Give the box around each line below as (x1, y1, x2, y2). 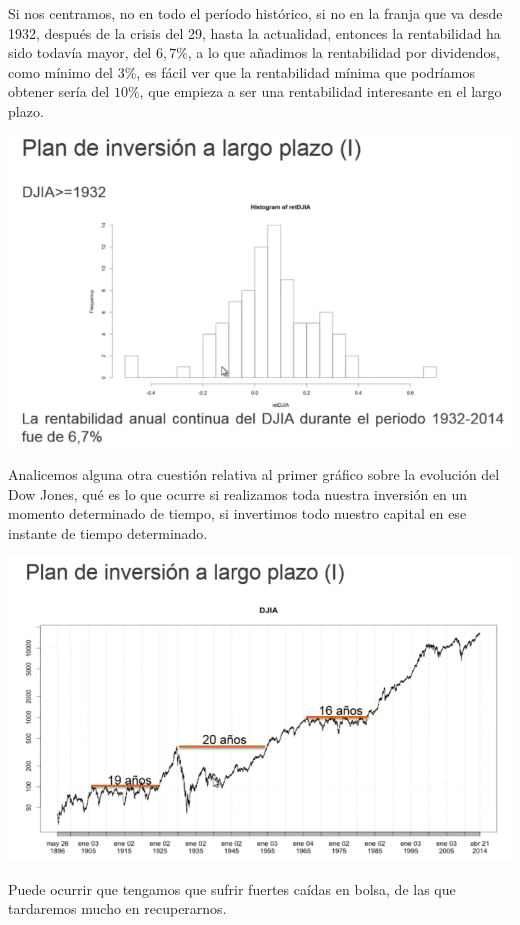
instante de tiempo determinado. (8, 522, 208, 543)
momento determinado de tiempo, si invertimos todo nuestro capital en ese (8, 503, 467, 524)
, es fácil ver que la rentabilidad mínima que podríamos (136, 61, 475, 82)
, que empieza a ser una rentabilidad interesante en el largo (139, 81, 502, 102)
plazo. (8, 100, 44, 121)
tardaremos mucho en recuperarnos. (8, 898, 227, 919)
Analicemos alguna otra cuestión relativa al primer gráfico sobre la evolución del (8, 463, 500, 484)
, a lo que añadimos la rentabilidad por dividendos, (187, 42, 500, 63)
